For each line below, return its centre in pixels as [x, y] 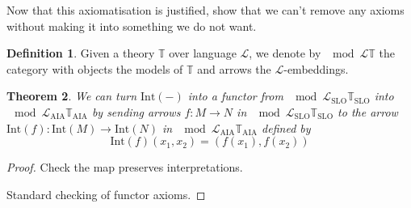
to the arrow [368, 111]
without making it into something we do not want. [132, 25]
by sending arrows [136, 111]
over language [203, 53]
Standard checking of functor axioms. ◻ [106, 194]
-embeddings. [316, 68]
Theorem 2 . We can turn [72, 96]
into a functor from [235, 96]
